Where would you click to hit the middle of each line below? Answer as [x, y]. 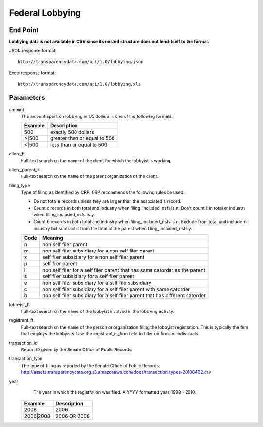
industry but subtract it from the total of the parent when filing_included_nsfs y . [113, 229]
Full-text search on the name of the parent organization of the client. [90, 176]
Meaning [53, 238]
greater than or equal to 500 [83, 138]
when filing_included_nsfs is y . [64, 215]
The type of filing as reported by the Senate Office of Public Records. [91, 365]
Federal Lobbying [45, 13]
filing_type [19, 185]
